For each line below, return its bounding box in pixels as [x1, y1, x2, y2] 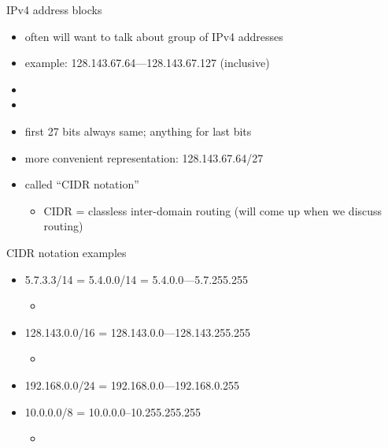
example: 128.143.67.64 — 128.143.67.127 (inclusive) [24, 54, 270, 71]
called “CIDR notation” [24, 176, 139, 192]
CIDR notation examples [6, 244, 127, 260]
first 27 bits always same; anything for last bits [24, 122, 252, 139]
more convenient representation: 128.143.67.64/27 [24, 149, 264, 166]
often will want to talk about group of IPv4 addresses [24, 28, 283, 44]
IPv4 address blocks [6, 2, 102, 17]
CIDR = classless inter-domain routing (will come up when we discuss [43, 202, 382, 218]
